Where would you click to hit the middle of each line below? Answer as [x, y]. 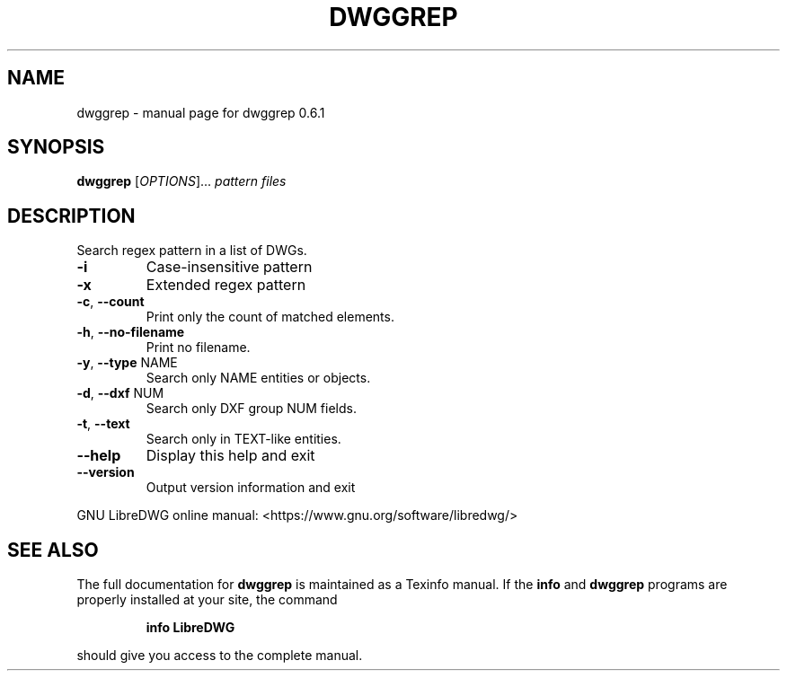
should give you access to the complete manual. [220, 656]
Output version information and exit [251, 488]
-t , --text [103, 424]
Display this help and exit [230, 456]
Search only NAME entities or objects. [258, 378]
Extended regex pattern [226, 285]
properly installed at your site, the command [207, 600]
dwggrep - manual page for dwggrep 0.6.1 [201, 112]
